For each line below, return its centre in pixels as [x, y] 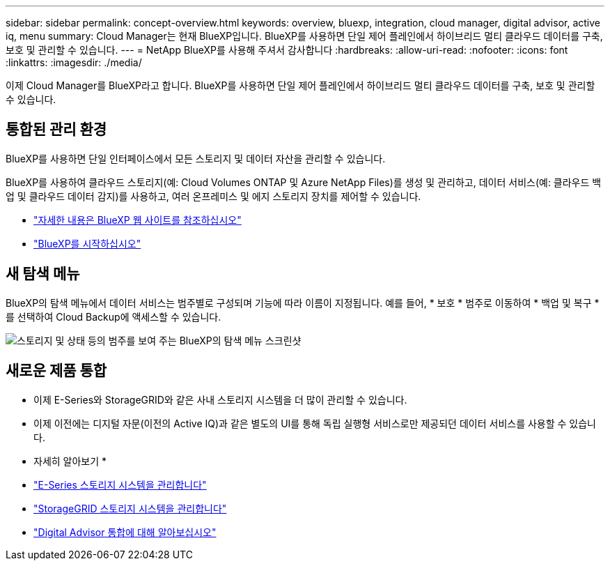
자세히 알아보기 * [70, 461]
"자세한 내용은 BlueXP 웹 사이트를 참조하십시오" [138, 220]
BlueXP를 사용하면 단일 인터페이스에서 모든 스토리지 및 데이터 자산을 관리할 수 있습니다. [196, 158]
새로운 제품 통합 [56, 371]
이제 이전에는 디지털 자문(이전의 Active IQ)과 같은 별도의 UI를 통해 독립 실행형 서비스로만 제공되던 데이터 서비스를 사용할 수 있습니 [315, 423]
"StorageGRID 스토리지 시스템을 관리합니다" [130, 508]
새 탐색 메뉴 [43, 274]
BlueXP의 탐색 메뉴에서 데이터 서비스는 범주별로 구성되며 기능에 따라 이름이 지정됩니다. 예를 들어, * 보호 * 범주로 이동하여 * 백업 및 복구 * [303, 303]
